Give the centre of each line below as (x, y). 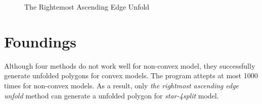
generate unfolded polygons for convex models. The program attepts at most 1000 (131, 75)
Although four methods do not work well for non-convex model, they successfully (130, 65)
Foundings (40, 41)
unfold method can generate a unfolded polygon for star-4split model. (112, 95)
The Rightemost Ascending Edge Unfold (87, 7)
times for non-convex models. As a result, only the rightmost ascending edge (122, 85)
